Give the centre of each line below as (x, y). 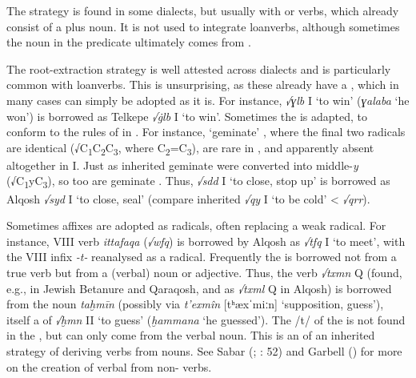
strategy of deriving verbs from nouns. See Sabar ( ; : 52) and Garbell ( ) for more (204, 350)
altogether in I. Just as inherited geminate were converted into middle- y (182, 165)
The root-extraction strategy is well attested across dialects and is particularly (199, 68)
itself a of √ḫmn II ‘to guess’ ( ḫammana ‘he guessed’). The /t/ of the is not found (206, 319)
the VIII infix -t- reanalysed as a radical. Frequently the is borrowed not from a (202, 257)
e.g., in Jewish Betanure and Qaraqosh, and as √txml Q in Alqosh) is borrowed (199, 288)
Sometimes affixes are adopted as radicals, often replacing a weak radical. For (196, 225)
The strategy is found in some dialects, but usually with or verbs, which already (203, 10)
